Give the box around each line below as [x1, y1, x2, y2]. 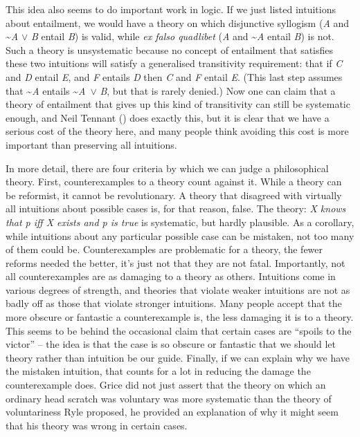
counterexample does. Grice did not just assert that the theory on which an [6, 378, 326, 392]
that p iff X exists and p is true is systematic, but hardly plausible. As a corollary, [6, 214, 354, 229]
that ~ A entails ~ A [6, 83, 86, 97]
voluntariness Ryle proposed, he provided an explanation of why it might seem [6, 405, 339, 419]
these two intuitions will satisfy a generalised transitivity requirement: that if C [6, 56, 343, 71]
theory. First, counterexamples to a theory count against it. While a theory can [6, 174, 342, 189]
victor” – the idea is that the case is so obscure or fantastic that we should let [6, 337, 336, 351]
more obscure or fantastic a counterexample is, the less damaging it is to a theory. [6, 310, 354, 324]
